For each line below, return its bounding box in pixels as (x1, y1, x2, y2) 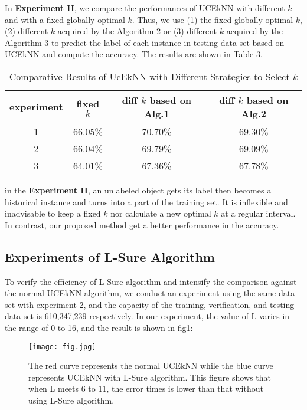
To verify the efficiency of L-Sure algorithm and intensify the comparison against (5, 275, 297, 287)
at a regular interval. (221, 207, 296, 219)
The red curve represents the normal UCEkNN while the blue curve (28, 359, 273, 372)
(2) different (5, 25, 48, 37)
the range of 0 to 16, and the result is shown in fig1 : (5, 321, 193, 333)
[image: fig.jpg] (28, 342, 96, 351)
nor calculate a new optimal (110, 207, 211, 219)
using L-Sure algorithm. (28, 393, 115, 406)
